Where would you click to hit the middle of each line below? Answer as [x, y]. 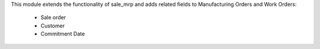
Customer [53, 26]
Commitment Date [63, 34]
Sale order [53, 17]
